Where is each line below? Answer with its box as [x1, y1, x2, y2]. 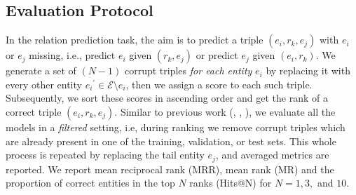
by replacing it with [266, 63, 350, 78]
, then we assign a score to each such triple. [125, 76, 313, 91]
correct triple [6, 104, 62, 119]
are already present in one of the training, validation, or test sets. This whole [6, 133, 336, 148]
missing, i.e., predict [29, 48, 116, 62]
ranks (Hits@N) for [189, 175, 272, 190]
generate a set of [6, 63, 76, 78]
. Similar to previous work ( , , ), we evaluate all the [114, 104, 336, 119]
